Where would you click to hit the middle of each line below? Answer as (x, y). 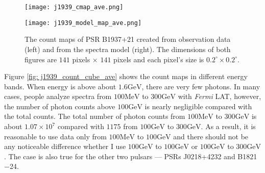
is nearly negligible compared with (198, 106)
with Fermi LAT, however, (220, 96)
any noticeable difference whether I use (65, 146)
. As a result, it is (228, 126)
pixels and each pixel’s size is (159, 59)
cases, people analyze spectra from (58, 96)
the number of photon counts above (60, 106)
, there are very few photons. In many (201, 86)
